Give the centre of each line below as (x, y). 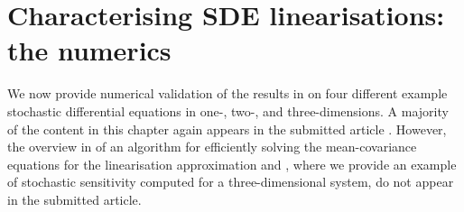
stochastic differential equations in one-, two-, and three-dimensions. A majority (228, 111)
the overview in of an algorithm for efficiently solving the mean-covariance (212, 147)
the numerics (89, 50)
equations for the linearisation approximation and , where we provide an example (232, 164)
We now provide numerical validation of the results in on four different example (227, 93)
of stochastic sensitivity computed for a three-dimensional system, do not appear (231, 182)
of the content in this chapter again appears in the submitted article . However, (227, 129)
